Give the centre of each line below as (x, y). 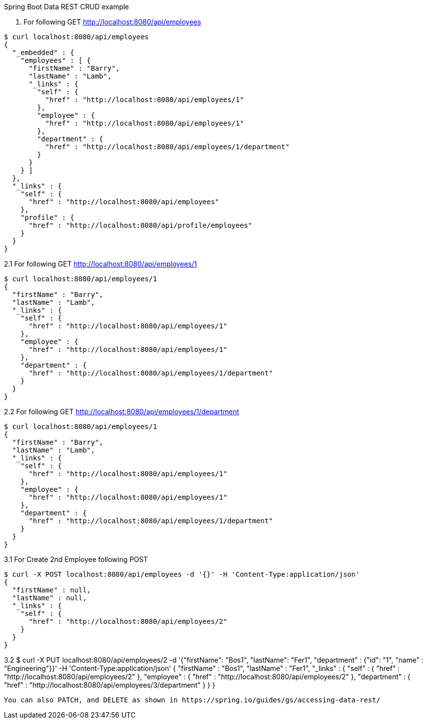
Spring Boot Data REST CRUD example (67, 7)
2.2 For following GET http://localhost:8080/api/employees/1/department (122, 412)
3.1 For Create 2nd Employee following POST (76, 559)
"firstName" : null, (52, 590)
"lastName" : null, (49, 598)
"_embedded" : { (43, 53)
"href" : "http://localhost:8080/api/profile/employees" (140, 225)
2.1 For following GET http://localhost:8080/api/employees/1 (101, 264)
